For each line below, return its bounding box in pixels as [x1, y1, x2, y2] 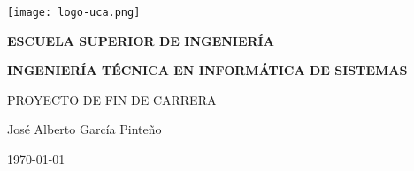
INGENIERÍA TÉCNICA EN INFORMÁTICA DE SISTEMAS [7, 61, 408, 79]
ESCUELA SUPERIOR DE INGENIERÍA [7, 31, 274, 49]
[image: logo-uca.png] [7, 6, 141, 19]
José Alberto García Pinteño [7, 120, 162, 138]
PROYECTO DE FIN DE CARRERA [7, 90, 217, 108]
